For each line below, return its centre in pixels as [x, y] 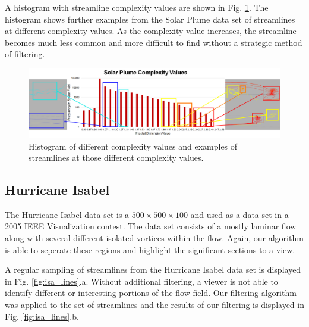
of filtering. [25, 54]
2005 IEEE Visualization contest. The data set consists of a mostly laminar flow [151, 226]
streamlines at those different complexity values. [116, 158]
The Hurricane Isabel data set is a [67, 214]
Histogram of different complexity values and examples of [133, 146]
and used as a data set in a [239, 214]
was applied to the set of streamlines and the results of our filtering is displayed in [154, 305]
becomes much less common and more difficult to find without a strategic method [154, 42]
